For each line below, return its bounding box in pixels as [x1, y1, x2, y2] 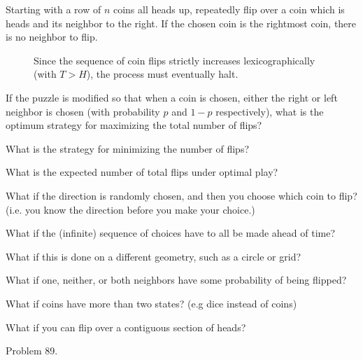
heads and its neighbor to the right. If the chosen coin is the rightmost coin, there [6, 15, 357, 30]
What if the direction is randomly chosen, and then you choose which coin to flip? [6, 188, 357, 202]
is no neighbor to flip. [6, 29, 98, 44]
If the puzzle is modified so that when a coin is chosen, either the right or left [6, 90, 338, 104]
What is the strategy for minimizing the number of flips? [6, 141, 250, 155]
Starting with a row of [6, 2, 101, 16]
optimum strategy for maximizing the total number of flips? [6, 118, 262, 132]
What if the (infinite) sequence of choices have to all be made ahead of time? [6, 226, 336, 240]
